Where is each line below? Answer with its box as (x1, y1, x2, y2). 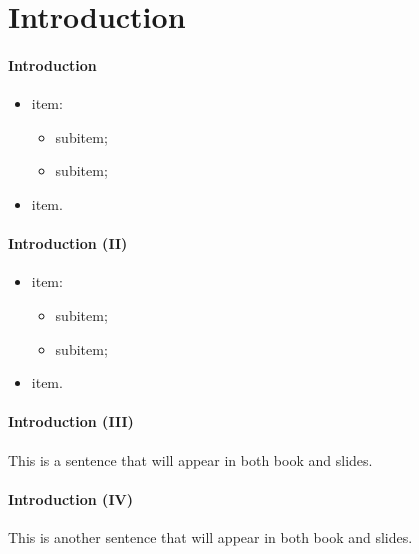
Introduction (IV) (8, 488, 133, 509)
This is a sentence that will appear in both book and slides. (8, 449, 373, 470)
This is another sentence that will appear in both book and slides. (8, 526, 413, 547)
